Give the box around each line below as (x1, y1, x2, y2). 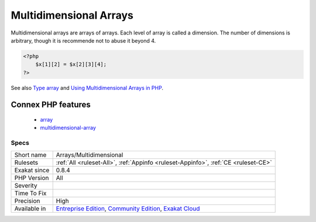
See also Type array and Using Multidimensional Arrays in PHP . (11, 84, 164, 91)
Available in (14, 204, 46, 213)
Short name (14, 151, 47, 159)
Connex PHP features (11, 99, 91, 109)
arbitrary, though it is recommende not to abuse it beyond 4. (11, 37, 156, 44)
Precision (14, 196, 40, 204)
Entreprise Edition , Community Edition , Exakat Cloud (56, 204, 200, 213)
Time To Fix (14, 189, 47, 197)
